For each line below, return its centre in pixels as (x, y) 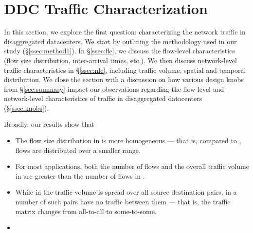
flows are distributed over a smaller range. (78, 150)
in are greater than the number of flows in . (80, 175)
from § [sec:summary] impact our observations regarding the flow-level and (114, 89)
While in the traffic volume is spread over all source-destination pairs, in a (126, 192)
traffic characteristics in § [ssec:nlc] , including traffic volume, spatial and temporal (125, 70)
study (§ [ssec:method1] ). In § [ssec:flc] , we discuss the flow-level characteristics (119, 51)
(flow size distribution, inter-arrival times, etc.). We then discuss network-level (120, 60)
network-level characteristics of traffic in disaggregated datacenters (103, 98)
